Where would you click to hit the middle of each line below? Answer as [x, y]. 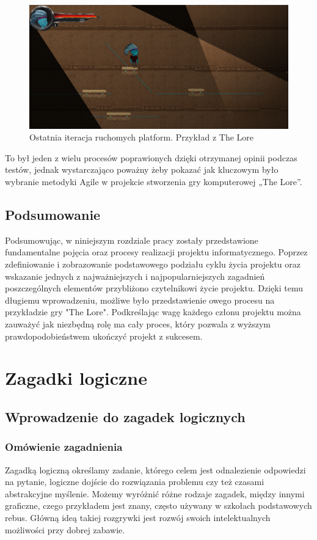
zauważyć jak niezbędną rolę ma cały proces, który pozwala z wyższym [138, 324]
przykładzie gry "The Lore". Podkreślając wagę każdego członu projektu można [153, 312]
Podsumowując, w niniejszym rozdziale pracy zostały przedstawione [132, 240]
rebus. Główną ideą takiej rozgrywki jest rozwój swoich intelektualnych [138, 517]
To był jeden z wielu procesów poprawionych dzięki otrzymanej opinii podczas [151, 157]
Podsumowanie [53, 215]
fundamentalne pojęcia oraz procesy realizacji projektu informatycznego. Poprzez [156, 252]
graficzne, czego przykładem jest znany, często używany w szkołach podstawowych [158, 505]
